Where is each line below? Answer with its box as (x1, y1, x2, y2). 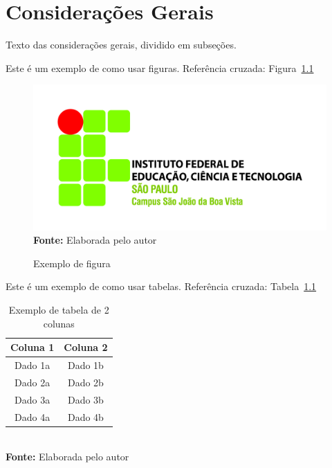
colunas (43, 316, 75, 330)
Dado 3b (67, 392, 104, 406)
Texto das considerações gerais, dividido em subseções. (6, 37, 237, 52)
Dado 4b (67, 409, 104, 424)
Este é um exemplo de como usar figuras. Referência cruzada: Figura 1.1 (6, 60, 314, 75)
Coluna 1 (10, 340, 55, 354)
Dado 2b (67, 375, 104, 389)
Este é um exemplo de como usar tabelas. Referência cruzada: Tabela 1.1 (6, 279, 317, 294)
